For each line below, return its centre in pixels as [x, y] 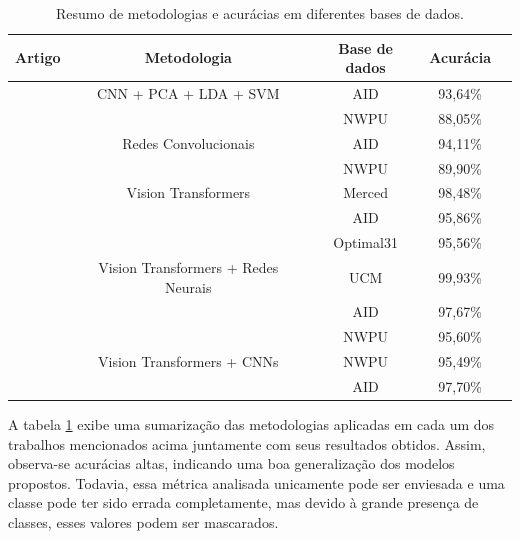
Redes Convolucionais [188, 142]
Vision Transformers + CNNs [188, 361]
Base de [365, 47]
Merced [365, 192]
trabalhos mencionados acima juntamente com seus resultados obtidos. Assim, [247, 443]
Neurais [188, 286]
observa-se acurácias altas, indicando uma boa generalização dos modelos [231, 463]
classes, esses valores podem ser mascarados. [143, 521]
